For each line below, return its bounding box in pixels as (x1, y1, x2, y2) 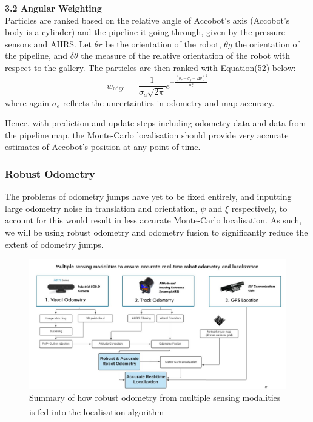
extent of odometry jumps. (5, 237, 104, 250)
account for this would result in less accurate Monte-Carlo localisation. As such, (5, 214, 302, 226)
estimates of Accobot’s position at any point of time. (5, 140, 201, 153)
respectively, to (231, 202, 288, 214)
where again (5, 96, 50, 109)
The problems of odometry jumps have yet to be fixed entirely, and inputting (5, 190, 292, 203)
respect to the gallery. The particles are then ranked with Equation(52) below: (5, 61, 296, 73)
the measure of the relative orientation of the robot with (81, 49, 290, 62)
